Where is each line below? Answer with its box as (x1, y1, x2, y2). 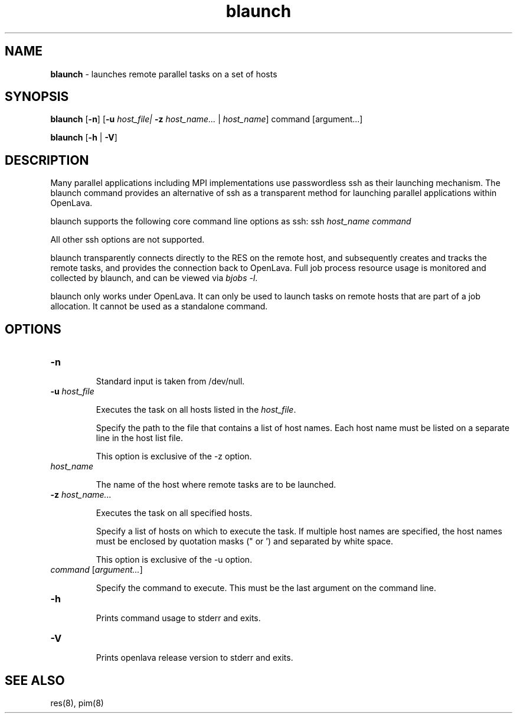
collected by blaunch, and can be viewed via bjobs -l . (50, 273, 258, 283)
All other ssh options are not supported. (50, 234, 205, 245)
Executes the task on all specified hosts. (96, 508, 253, 518)
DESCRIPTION (5, 152, 89, 168)
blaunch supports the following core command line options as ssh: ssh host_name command (50, 216, 411, 227)
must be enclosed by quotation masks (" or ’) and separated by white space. (96, 536, 393, 547)
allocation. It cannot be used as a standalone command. (50, 301, 268, 312)
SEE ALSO (5, 673, 65, 688)
